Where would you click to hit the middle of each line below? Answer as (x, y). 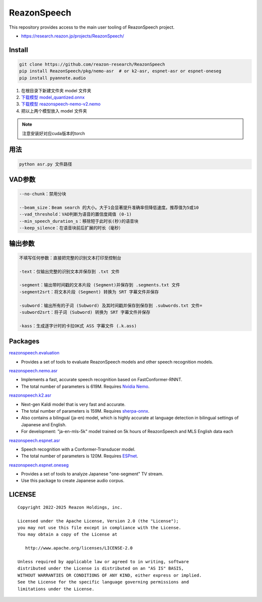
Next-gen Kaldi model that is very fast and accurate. (73, 404)
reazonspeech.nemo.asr (33, 370)
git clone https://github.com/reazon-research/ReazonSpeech (92, 64)
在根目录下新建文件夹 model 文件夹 (56, 90)
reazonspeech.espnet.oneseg (39, 465)
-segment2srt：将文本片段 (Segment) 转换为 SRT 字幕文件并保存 (89, 292)
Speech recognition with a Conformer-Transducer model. (78, 449)
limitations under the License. (56, 589)
